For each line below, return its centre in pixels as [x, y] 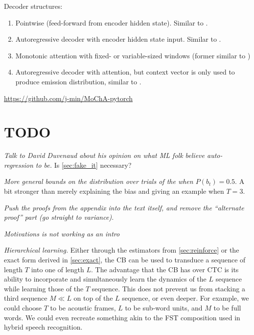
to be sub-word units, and [164, 308]
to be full [227, 308]
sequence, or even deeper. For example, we [185, 298]
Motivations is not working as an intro [62, 233]
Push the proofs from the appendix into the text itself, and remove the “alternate [124, 207]
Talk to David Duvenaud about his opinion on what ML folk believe [104, 155]
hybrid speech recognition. [43, 327]
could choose [23, 308]
